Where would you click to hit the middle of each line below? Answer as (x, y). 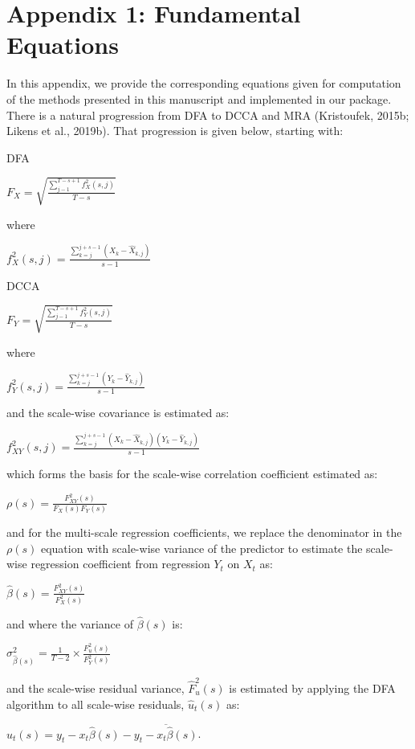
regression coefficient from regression (120, 564)
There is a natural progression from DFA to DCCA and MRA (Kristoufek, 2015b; (208, 115)
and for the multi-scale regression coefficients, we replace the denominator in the (204, 532)
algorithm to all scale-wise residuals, (96, 704)
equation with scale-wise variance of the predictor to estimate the (201, 548)
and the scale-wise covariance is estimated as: (118, 413)
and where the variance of (70, 623)
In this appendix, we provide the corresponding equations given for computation (204, 83)
